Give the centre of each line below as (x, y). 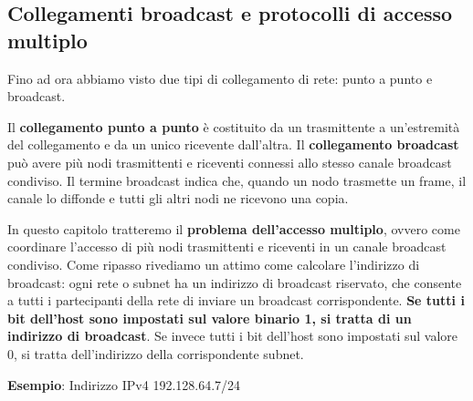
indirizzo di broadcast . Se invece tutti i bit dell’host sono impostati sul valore (233, 336)
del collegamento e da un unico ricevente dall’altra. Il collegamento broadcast (233, 144)
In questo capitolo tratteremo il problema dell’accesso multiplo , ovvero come (234, 228)
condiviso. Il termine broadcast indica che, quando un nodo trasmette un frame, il (237, 180)
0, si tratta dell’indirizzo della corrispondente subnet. (156, 353)
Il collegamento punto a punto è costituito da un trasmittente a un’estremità (234, 126)
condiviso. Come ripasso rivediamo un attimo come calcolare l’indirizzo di (214, 264)
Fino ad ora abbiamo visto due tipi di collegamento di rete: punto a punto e (220, 78)
